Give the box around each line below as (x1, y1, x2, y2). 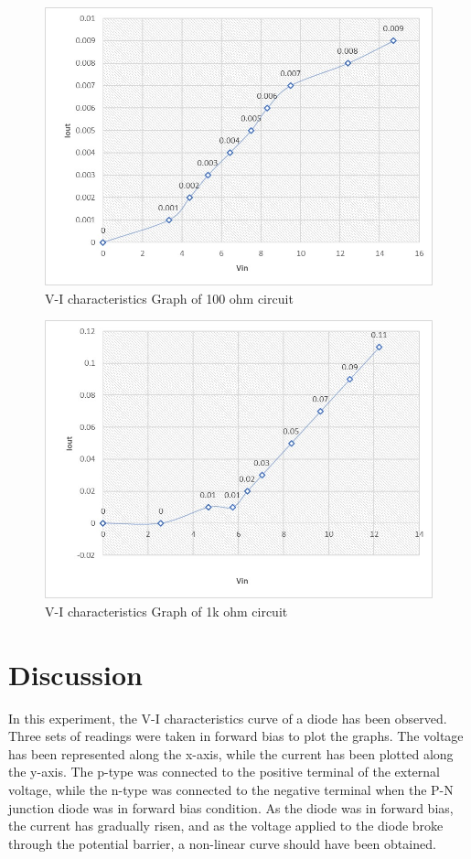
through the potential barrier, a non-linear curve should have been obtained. (8, 833, 436, 853)
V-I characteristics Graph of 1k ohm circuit (45, 601, 288, 620)
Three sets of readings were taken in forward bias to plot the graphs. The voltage (8, 726, 464, 746)
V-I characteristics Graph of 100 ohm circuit (45, 288, 294, 307)
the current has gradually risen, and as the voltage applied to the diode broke (8, 816, 444, 835)
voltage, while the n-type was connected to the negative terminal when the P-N (8, 780, 454, 799)
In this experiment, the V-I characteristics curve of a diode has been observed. (8, 708, 447, 727)
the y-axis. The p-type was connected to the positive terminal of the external (8, 762, 440, 781)
